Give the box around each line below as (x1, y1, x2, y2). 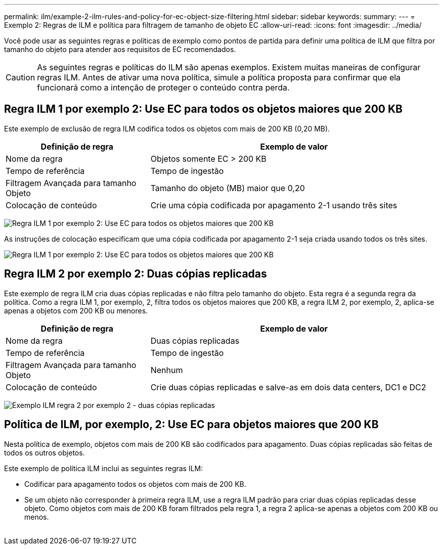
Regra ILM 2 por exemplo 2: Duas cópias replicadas (4, 267, 267, 281)
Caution (6, 72, 35, 82)
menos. (24, 512, 49, 521)
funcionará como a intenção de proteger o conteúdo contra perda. (37, 82, 290, 93)
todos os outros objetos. (4, 448, 85, 457)
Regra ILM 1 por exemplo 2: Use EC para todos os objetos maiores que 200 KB (4, 103, 403, 116)
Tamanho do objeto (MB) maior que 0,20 (150, 182, 305, 193)
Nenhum (150, 364, 183, 375)
